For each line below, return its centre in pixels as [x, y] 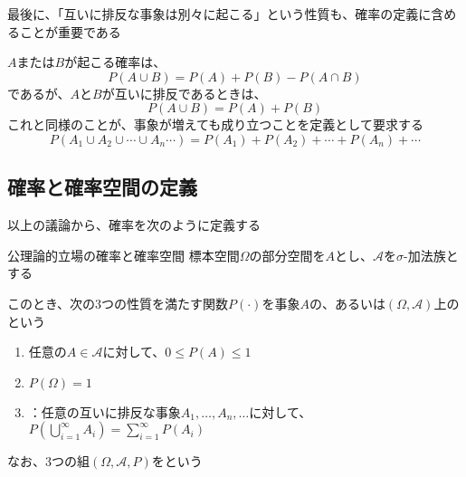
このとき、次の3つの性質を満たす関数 [118, 303]
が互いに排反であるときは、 [184, 93]
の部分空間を [287, 255]
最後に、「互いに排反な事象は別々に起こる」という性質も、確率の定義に [219, 14]
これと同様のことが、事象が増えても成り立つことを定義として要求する [215, 124]
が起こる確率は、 [115, 62]
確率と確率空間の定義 [102, 187]
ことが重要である [70, 31]
